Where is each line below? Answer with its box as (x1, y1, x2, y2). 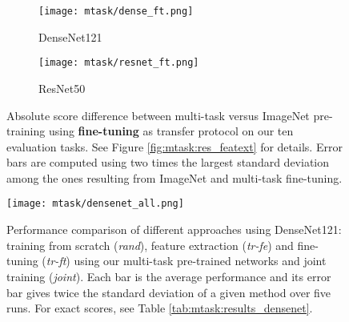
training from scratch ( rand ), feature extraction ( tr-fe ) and (6, 236, 294, 253)
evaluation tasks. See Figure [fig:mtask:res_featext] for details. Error (6, 138, 343, 155)
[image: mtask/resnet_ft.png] (38, 57, 199, 69)
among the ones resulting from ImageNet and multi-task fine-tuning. (6, 169, 343, 186)
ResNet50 (38, 79, 86, 96)
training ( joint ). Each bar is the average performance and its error (6, 268, 331, 284)
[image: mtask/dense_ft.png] (38, 6, 194, 17)
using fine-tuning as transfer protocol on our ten (48, 123, 294, 139)
